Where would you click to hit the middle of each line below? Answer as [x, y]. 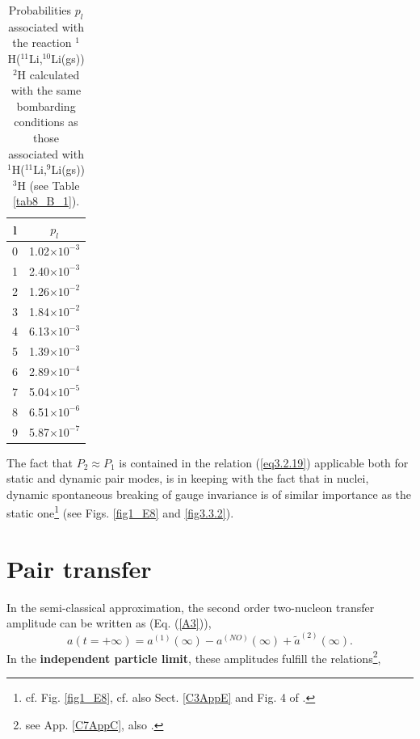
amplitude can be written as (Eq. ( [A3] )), [109, 623]
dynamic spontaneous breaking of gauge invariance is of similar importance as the [209, 494]
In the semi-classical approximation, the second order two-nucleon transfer [191, 607]
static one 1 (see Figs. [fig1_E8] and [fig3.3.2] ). [120, 512]
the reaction [42, 42]
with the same [46, 90]
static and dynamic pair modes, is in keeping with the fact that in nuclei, [188, 478]
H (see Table [48, 185]
